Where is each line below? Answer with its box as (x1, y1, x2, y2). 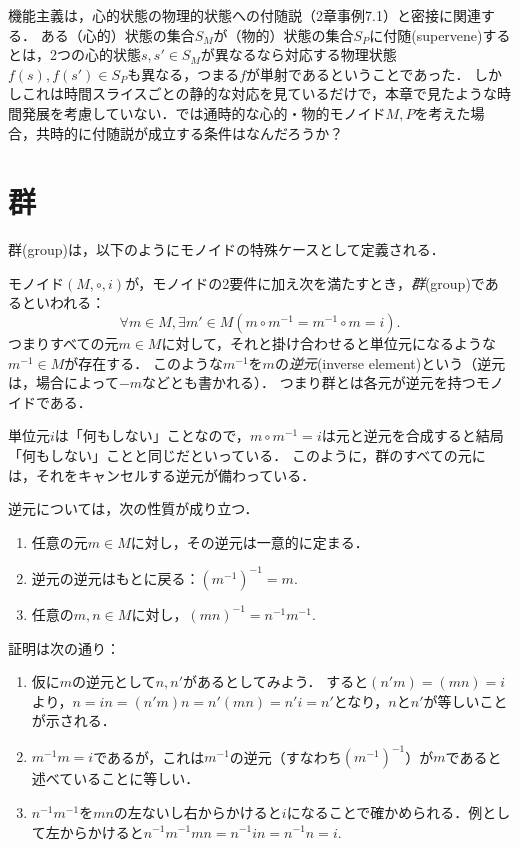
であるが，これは (93, 746, 205, 767)
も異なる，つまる (127, 63, 240, 84)
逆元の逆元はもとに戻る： (31, 567, 200, 588)
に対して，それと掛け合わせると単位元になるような (161, 333, 497, 354)
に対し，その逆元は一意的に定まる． (130, 531, 369, 552)
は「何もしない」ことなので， (54, 425, 250, 446)
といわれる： (21, 292, 106, 313)
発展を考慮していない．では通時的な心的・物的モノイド (21, 102, 386, 123)
